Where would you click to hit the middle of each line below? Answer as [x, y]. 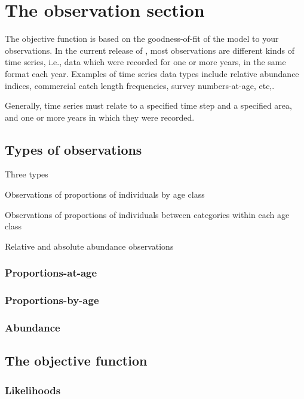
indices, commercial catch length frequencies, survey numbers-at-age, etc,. [140, 85]
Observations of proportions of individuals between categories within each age [147, 214]
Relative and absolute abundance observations [89, 246]
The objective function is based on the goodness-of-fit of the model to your [142, 39]
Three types [27, 174]
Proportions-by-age [52, 300]
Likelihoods [33, 390]
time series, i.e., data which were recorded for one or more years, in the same [145, 62]
